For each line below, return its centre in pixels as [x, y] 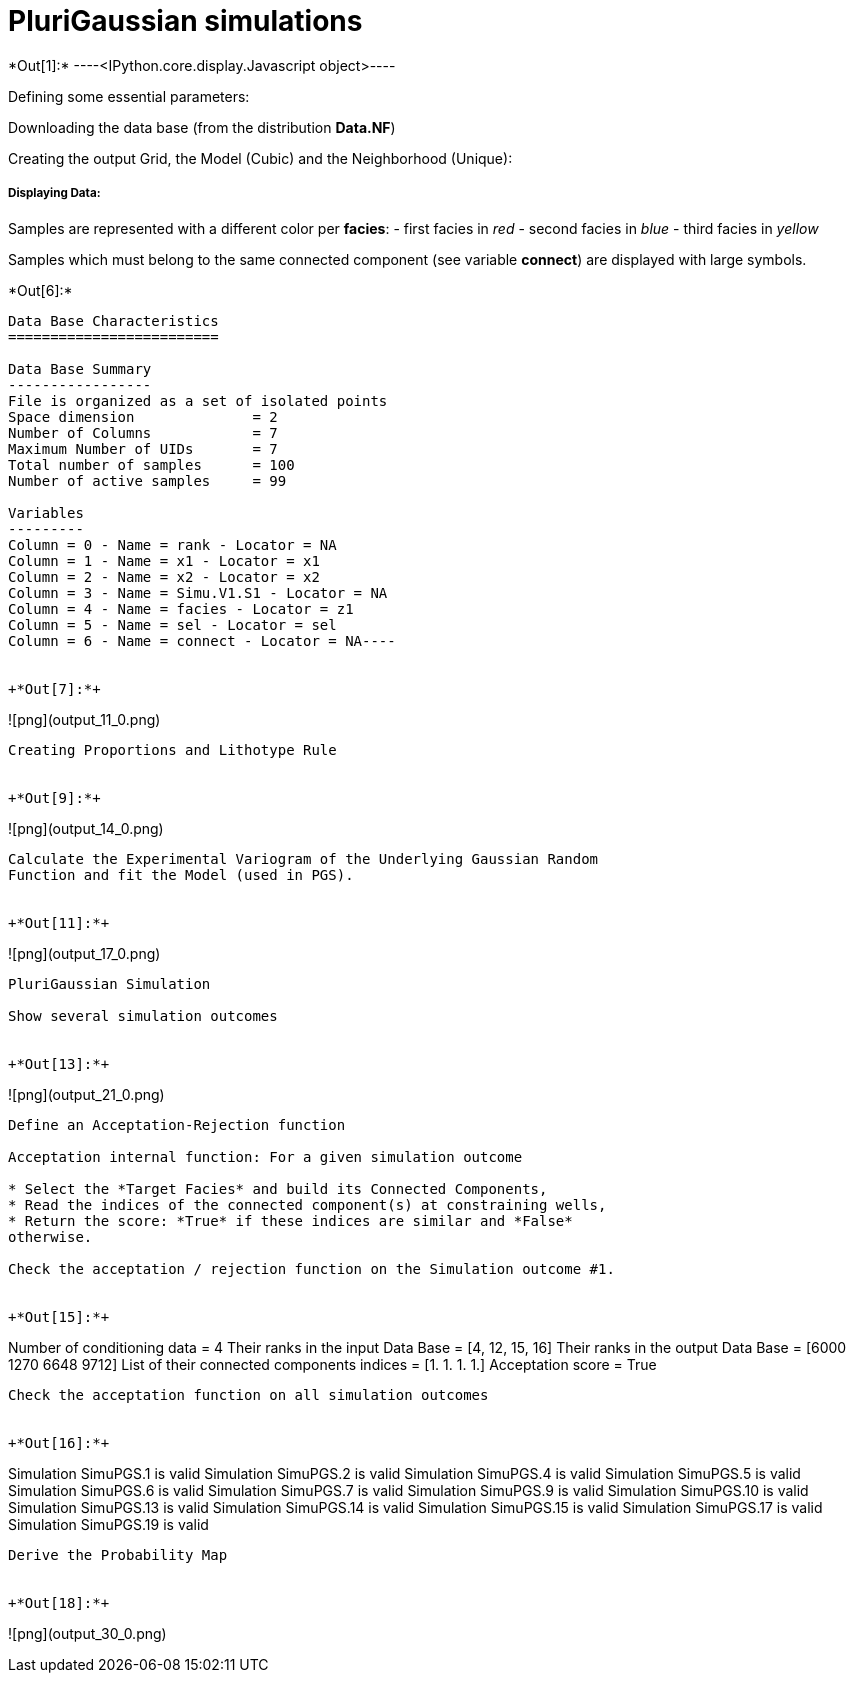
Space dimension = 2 [143, 416]
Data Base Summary [80, 368]
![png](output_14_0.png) [86, 828]
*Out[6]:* [40, 290]
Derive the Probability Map [118, 1554]
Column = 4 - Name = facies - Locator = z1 [181, 608]
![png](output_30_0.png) [87, 1633]
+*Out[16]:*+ [59, 1442]
